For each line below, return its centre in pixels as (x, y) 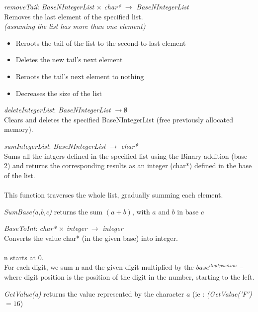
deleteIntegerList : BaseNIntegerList (57, 110)
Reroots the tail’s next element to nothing (80, 76)
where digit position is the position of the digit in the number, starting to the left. (129, 277)
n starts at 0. (24, 257)
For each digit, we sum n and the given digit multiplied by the (99, 267)
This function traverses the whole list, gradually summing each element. (114, 194)
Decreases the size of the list (59, 93)
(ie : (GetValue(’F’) (222, 293)
